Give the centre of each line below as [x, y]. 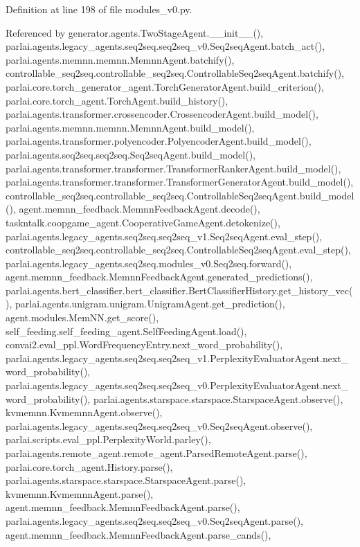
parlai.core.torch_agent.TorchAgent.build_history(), [117, 100]
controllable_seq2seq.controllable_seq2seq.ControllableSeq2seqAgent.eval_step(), [178, 250]
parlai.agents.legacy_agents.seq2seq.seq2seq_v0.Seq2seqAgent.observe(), [159, 425]
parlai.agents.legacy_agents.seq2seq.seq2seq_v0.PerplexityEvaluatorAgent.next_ [177, 385]
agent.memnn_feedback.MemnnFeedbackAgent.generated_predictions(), [159, 277]
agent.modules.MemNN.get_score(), [82, 317]
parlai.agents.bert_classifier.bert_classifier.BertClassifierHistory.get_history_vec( [179, 290]
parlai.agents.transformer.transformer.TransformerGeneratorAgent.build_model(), [180, 182]
